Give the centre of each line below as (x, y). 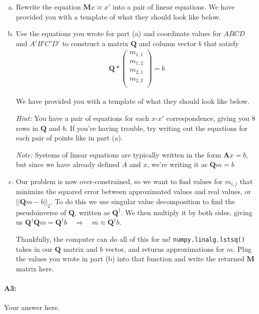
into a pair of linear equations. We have (174, 7)
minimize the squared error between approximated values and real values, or (133, 191)
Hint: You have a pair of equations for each (82, 118)
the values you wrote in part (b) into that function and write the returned (130, 259)
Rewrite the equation (48, 7)
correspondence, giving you (208, 118)
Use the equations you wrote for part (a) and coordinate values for (118, 33)
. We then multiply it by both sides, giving (187, 212)
